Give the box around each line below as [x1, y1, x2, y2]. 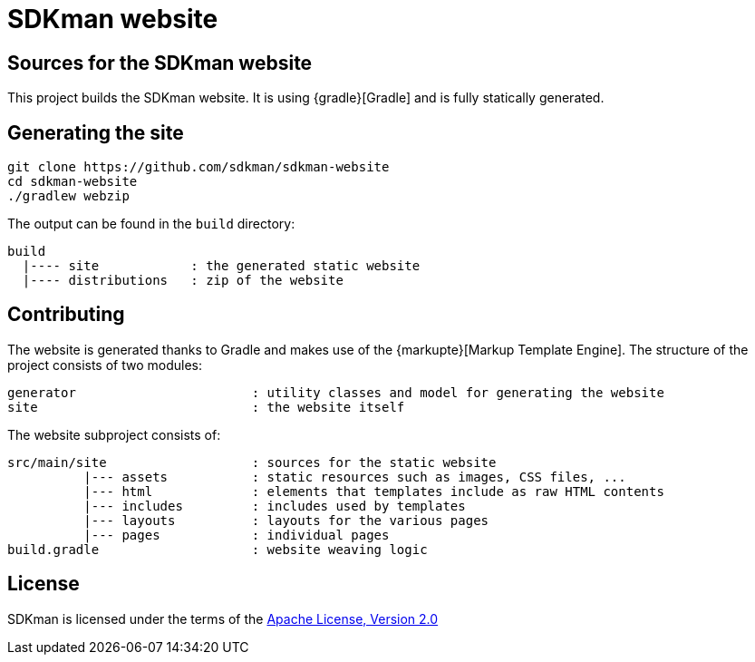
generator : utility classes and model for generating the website [7, 385, 664, 400]
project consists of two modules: [7, 356, 202, 373]
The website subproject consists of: [7, 426, 221, 443]
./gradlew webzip [7, 189, 130, 204]
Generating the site [7, 121, 184, 144]
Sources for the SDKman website [7, 51, 313, 74]
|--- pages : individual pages [83, 527, 390, 542]
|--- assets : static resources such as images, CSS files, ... [83, 469, 626, 484]
